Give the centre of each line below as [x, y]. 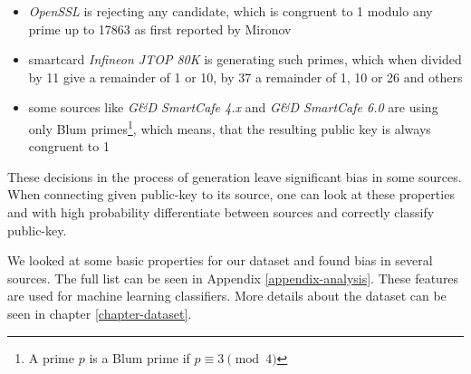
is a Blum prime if [139, 357]
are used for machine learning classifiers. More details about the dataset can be [227, 296]
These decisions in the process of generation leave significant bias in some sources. [235, 176]
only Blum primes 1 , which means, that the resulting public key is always [230, 127]
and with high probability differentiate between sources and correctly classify [221, 212]
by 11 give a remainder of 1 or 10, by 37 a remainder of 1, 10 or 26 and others [245, 77]
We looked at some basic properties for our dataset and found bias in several [220, 260]
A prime [52, 357]
